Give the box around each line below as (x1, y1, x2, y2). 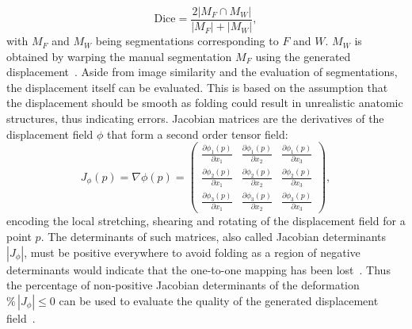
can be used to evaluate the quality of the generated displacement (59, 292, 379, 308)
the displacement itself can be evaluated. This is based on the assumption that (6, 78, 388, 95)
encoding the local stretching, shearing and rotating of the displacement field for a (6, 212, 406, 229)
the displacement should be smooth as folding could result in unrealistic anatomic (6, 94, 403, 111)
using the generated (255, 48, 351, 64)
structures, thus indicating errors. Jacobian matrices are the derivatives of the (6, 110, 384, 127)
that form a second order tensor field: (107, 125, 288, 142)
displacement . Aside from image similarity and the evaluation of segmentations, (6, 63, 398, 80)
